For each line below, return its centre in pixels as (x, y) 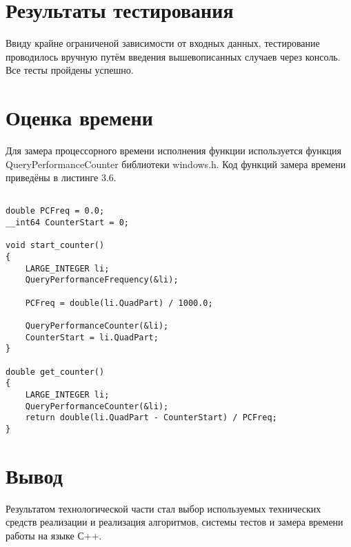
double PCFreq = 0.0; (55, 211)
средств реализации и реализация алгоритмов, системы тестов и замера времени (174, 522)
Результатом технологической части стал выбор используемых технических (163, 508)
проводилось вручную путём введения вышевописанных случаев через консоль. (173, 56)
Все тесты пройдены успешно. (70, 70)
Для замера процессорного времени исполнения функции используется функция (174, 151)
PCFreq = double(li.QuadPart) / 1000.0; (119, 303)
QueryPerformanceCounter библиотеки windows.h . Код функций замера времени (176, 164)
